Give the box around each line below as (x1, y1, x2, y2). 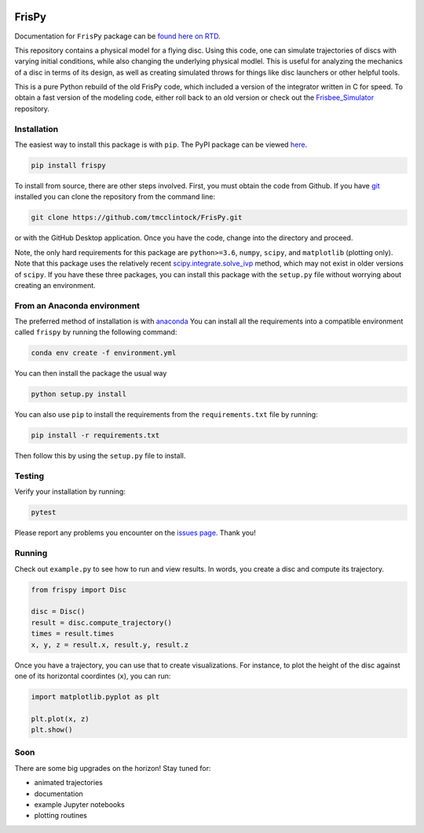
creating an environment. (14, 280, 96, 290)
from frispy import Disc (31, 585, 127, 594)
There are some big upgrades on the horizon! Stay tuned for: (14, 763, 211, 773)
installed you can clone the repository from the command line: (14, 192, 216, 202)
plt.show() (31, 725, 73, 734)
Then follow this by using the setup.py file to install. (14, 451, 186, 461)
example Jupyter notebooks (34, 799, 125, 809)
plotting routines (34, 811, 88, 820)
